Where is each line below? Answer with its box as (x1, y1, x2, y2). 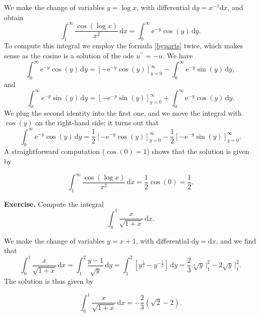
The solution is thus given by (4, 275, 93, 286)
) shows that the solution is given (147, 146, 249, 156)
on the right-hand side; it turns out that (35, 117, 159, 128)
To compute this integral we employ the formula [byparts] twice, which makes (4, 40, 243, 51)
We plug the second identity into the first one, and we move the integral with (4, 107, 242, 118)
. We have (162, 50, 193, 61)
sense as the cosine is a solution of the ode (4, 50, 134, 61)
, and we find (216, 235, 256, 246)
